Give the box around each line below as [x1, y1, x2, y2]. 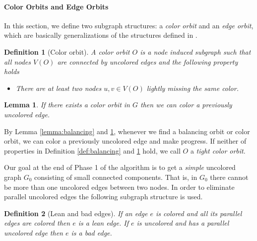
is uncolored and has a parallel [136, 218, 229, 228]
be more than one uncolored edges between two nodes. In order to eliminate [4, 181, 235, 192]
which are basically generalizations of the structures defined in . [4, 30, 197, 40]
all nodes [4, 56, 31, 67]
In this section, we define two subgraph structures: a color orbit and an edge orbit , [4, 20, 254, 30]
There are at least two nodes [15, 82, 102, 93]
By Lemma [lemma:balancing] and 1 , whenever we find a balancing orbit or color [4, 126, 250, 136]
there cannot [210, 171, 249, 182]
